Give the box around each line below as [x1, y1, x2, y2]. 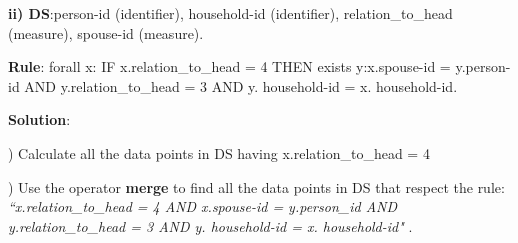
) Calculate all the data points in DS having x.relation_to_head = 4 [8, 142, 430, 163]
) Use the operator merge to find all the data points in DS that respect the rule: [8, 176, 505, 197]
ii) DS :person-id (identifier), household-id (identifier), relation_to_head [8, 3, 453, 23]
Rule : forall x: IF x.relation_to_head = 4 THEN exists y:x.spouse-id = [8, 56, 451, 77]
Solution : [8, 109, 71, 130]
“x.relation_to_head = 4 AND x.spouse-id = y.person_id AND [8, 196, 398, 217]
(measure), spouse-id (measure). [8, 22, 204, 43]
